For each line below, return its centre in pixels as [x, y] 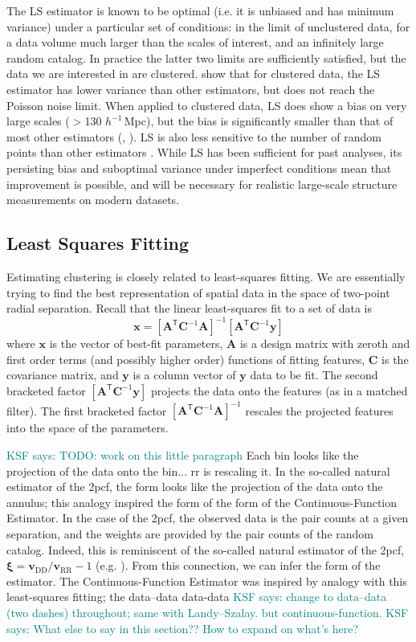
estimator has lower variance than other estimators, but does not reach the [191, 89]
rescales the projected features [319, 410]
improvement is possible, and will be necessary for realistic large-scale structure [202, 184]
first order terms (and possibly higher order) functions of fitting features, [186, 359]
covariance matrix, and [63, 375]
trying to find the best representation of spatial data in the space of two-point [198, 292]
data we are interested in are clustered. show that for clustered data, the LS [194, 74]
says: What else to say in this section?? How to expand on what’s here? [183, 628]
